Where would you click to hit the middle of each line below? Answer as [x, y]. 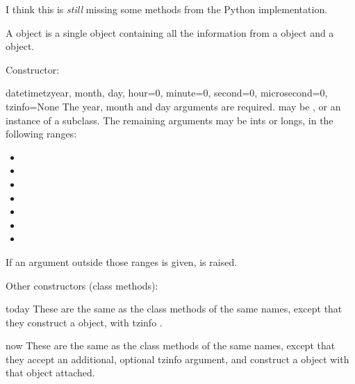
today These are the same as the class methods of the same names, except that [174, 309]
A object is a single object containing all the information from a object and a [170, 32]
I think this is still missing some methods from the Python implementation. [167, 9]
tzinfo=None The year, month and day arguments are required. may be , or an [173, 106]
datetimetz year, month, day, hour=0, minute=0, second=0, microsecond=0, [167, 93]
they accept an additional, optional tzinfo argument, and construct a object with [177, 359]
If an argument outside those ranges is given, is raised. [122, 261]
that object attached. [50, 373]
